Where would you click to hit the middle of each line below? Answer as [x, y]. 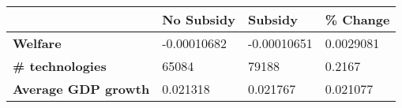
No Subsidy [199, 19]
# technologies [60, 66]
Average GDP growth [81, 89]
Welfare [37, 43]
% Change [357, 19]
